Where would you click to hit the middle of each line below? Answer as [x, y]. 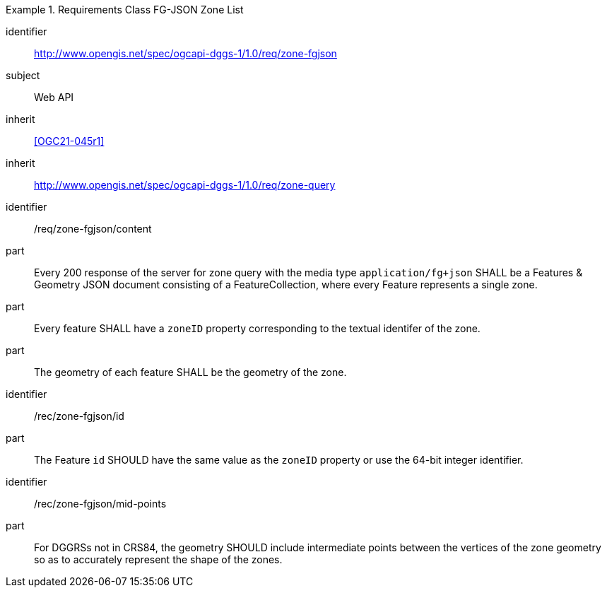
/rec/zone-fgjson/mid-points [100, 504]
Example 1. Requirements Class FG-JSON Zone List [125, 10]
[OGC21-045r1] [69, 141]
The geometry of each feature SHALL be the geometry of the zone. [190, 372]
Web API [54, 97]
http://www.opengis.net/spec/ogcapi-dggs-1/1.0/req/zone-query [185, 185]
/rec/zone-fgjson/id [79, 416]
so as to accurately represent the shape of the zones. [158, 559]
